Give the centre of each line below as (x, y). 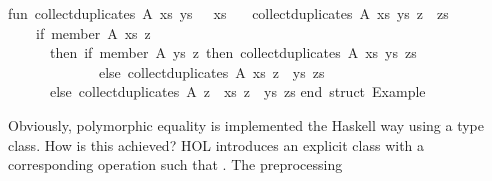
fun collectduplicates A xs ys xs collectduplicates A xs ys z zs (228, 13)
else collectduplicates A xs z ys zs (211, 71)
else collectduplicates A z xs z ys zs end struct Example (237, 91)
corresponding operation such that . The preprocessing (175, 164)
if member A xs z (93, 32)
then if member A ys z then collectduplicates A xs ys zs (233, 52)
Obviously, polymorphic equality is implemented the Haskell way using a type (246, 124)
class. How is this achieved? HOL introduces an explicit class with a (216, 144)
